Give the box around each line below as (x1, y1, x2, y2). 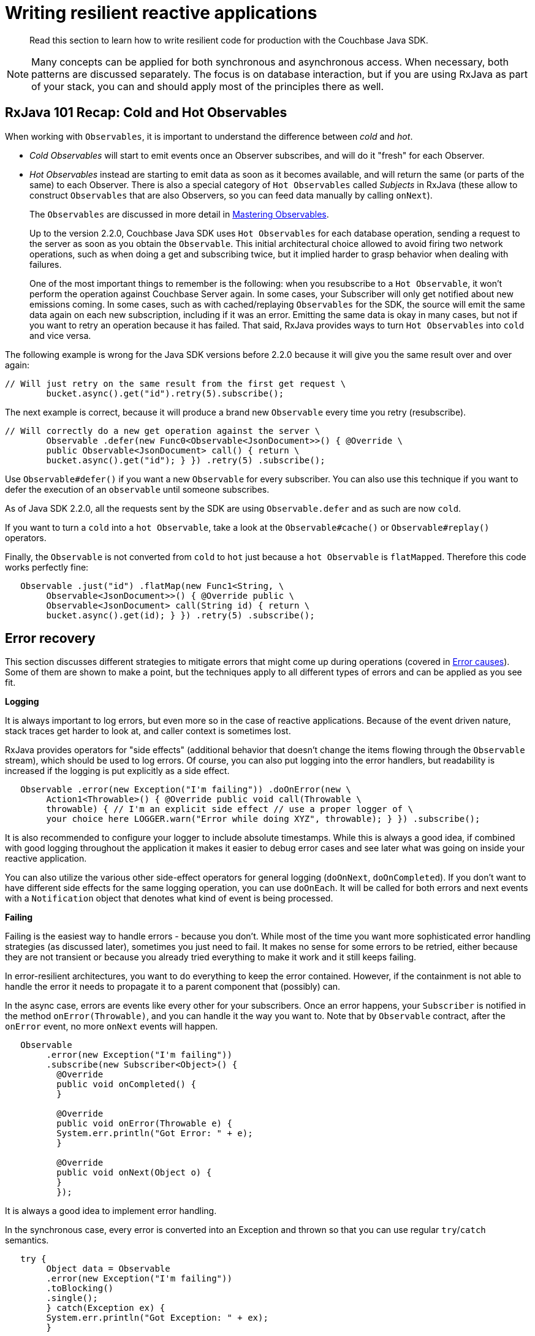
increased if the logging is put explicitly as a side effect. (5, 765, 230, 776)
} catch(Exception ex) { (46, 1303, 165, 1313)
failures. (29, 259, 62, 270)
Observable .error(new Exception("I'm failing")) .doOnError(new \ (20, 784, 351, 795)
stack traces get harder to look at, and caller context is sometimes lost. (5, 726, 291, 737)
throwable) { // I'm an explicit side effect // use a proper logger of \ (46, 804, 413, 814)
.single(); (46, 1293, 98, 1304)
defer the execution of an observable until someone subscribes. (5, 484, 270, 495)
